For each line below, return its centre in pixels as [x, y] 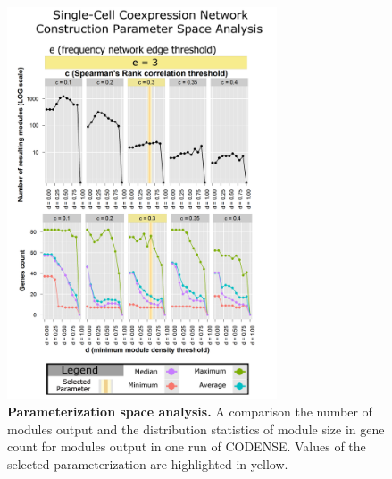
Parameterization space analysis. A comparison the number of [190, 412]
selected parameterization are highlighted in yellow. [148, 463]
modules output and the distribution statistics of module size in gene [196, 429]
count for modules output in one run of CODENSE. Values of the [187, 446]
